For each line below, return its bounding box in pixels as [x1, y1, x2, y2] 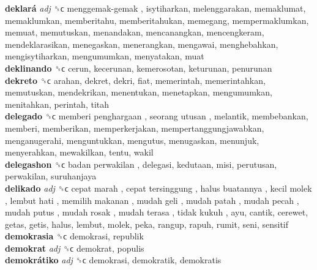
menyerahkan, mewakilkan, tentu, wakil [5, 146, 154, 159]
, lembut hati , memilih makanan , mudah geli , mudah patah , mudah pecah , [5, 193, 299, 206]
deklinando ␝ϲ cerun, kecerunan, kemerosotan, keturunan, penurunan [5, 61, 272, 74]
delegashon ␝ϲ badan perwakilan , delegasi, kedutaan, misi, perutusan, [5, 157, 277, 170]
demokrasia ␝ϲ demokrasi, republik [5, 230, 144, 242]
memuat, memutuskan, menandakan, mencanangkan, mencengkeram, [5, 26, 264, 39]
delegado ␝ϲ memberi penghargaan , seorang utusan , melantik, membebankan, [5, 110, 308, 122]
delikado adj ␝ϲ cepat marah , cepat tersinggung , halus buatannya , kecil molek [5, 181, 312, 194]
